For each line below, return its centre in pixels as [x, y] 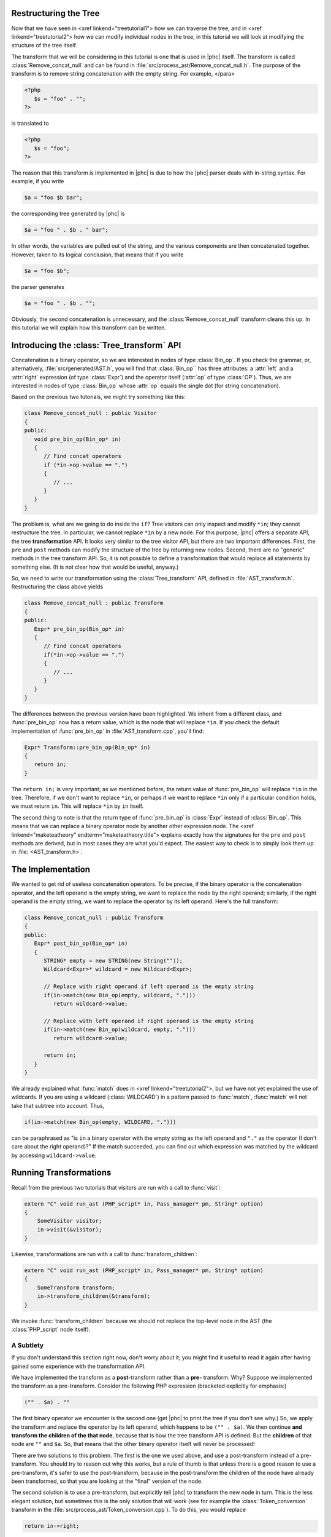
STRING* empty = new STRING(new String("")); [113, 961]
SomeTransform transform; [76, 1287]
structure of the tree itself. [44, 45]
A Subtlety [28, 1345]
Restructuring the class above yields [57, 587]
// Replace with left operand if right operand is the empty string [149, 1021]
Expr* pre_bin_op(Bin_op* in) [79, 629]
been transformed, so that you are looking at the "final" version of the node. [107, 1481]
